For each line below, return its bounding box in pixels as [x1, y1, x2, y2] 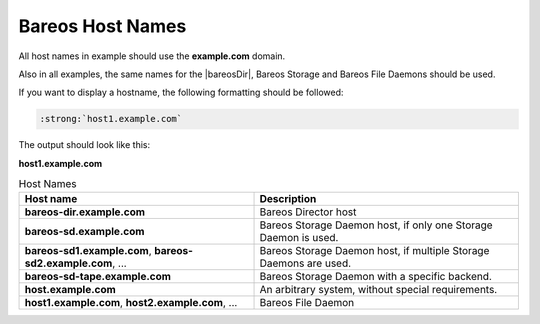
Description [259, 192, 317, 206]
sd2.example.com [24, 256, 113, 270]
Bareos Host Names [18, 15, 187, 37]
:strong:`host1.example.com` [39, 113, 183, 125]
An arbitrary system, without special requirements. [259, 283, 498, 297]
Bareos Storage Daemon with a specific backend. [259, 270, 492, 284]
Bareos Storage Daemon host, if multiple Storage [259, 244, 490, 258]
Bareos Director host [259, 205, 357, 219]
